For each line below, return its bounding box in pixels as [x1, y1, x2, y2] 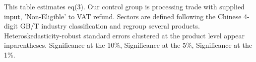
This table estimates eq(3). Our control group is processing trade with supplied [4, 1, 245, 11]
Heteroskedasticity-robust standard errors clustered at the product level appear [4, 30, 245, 40]
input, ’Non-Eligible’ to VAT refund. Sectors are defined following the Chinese [4, 11, 242, 21]
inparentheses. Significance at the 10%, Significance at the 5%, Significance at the [4, 40, 252, 50]
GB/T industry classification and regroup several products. [20, 21, 200, 31]
